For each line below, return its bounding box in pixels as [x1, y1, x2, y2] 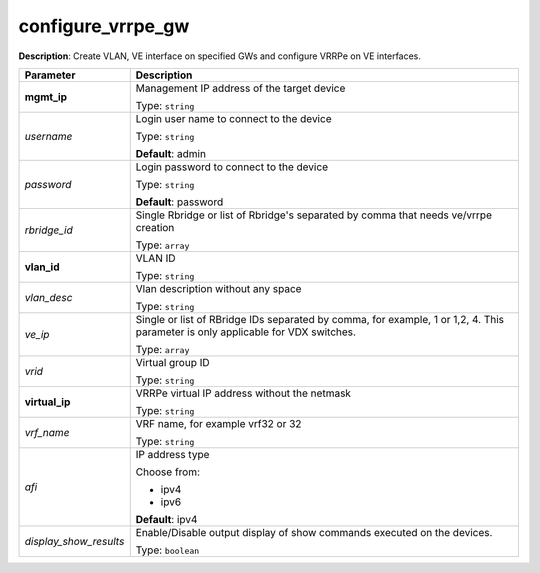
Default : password [135, 195, 224, 209]
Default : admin [135, 146, 207, 160]
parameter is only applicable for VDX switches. [135, 325, 357, 339]
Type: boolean [135, 543, 200, 557]
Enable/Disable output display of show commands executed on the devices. [135, 525, 493, 539]
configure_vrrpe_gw [18, 15, 190, 37]
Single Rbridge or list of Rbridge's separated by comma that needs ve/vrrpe [135, 208, 492, 222]
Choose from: [135, 465, 200, 479]
